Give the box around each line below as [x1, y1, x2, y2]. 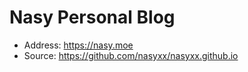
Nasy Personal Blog [9, 6, 176, 29]
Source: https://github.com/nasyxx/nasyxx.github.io [23, 49, 239, 61]
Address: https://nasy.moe [23, 39, 134, 51]
